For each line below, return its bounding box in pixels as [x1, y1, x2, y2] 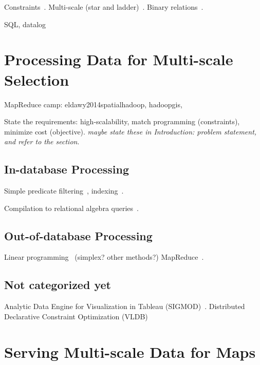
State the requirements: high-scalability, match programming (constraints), [4, 116, 240, 127]
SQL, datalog [4, 18, 46, 29]
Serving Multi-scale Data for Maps [4, 341, 256, 362]
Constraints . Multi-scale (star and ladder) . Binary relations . [4, 2, 203, 12]
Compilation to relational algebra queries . [4, 202, 139, 213]
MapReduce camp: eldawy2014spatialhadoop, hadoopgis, [4, 99, 182, 109]
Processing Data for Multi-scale [4, 49, 233, 70]
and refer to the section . [4, 136, 80, 147]
